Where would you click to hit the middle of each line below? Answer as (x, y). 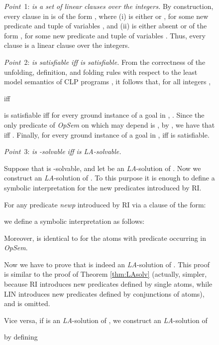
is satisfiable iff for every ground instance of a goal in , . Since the (104, 115)
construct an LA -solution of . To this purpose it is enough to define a (109, 178)
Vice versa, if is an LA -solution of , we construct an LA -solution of (106, 320)
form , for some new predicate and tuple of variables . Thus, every (105, 35)
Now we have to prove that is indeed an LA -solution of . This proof (107, 264)
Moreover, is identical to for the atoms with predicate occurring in (105, 238)
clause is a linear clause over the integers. (67, 45)
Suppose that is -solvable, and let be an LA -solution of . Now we (103, 168)
